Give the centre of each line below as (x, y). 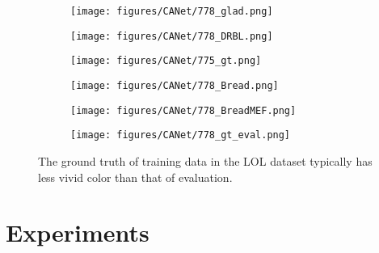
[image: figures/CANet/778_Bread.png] (175, 85)
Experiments (78, 232)
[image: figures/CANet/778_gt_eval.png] (181, 135)
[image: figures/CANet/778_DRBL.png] (172, 36)
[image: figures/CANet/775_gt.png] (166, 61)
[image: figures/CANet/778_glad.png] (172, 11)
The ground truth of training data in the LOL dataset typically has (205, 160)
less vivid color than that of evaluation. (135, 177)
